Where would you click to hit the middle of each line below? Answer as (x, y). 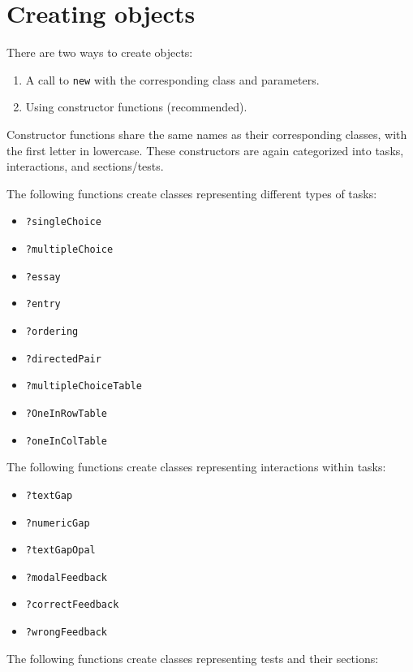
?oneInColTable (67, 441)
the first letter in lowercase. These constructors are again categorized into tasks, (205, 150)
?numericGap (58, 523)
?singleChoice (63, 222)
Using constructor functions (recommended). (136, 107)
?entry (43, 304)
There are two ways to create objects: (100, 52)
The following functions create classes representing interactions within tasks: (196, 467)
